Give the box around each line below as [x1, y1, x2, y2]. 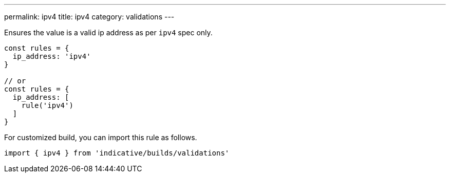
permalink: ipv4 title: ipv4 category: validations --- [4, 12, 175, 21]
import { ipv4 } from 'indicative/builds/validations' [4, 149, 230, 157]
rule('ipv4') [21, 101, 73, 109]
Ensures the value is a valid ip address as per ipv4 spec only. [4, 28, 213, 37]
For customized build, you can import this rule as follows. [4, 133, 197, 142]
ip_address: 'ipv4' [12, 52, 91, 60]
